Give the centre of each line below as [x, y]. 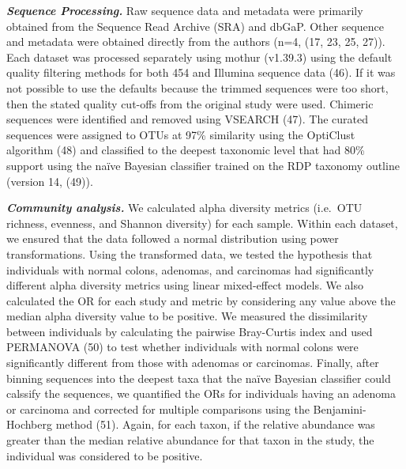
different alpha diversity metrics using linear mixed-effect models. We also [185, 285]
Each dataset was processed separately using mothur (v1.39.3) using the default [199, 57]
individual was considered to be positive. [105, 455]
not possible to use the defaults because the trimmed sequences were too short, [197, 87]
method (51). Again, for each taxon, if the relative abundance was [215, 424]
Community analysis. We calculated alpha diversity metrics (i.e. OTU [184, 208]
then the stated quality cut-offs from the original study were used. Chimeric [190, 103]
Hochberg [29, 424]
